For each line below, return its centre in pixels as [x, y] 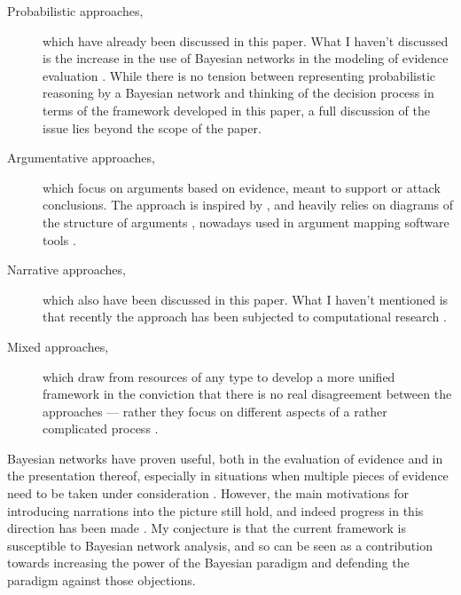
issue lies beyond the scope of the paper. [152, 127]
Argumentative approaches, [81, 158]
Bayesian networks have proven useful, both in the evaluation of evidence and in [225, 458]
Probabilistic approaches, [75, 11]
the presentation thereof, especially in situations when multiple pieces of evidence [228, 476]
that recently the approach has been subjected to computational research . [245, 317]
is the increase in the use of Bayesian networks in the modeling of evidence [246, 58]
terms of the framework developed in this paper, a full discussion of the [236, 110]
